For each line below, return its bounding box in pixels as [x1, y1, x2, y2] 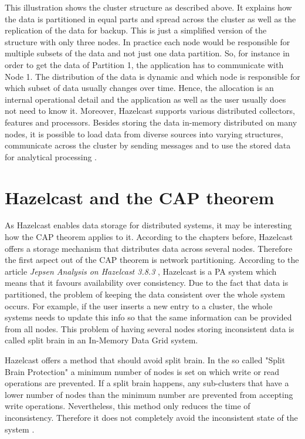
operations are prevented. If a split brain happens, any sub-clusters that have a [5, 377, 289, 389]
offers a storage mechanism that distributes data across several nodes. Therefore [5, 242, 293, 254]
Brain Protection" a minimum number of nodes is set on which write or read [5, 365, 280, 377]
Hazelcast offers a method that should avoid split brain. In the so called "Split [5, 353, 286, 366]
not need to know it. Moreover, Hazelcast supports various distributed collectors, [5, 104, 295, 117]
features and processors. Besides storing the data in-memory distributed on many [5, 116, 297, 128]
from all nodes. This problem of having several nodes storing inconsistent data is [5, 322, 294, 335]
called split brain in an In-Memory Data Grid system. [5, 334, 198, 346]
